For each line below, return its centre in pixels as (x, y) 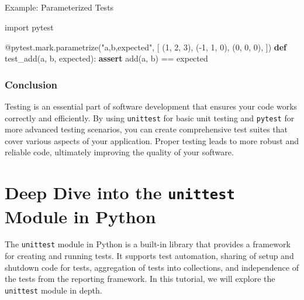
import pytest (29, 27)
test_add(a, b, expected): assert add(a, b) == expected (106, 58)
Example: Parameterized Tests (59, 7)
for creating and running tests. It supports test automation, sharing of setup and (149, 256)
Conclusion (31, 84)
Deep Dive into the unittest (120, 192)
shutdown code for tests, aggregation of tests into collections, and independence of (152, 267)
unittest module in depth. (53, 290)
